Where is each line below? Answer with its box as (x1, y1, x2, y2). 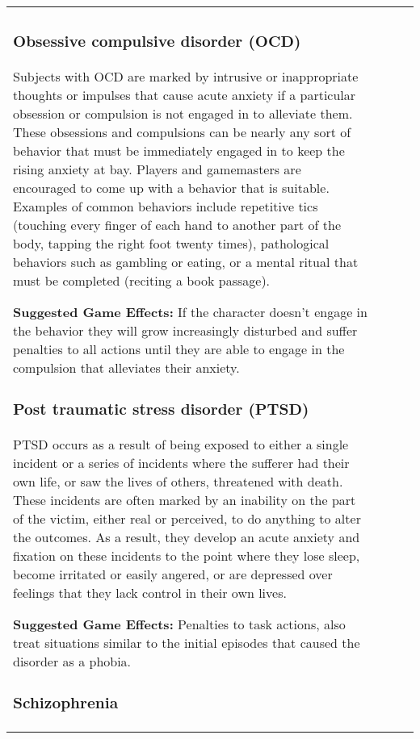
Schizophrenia (13, 691, 119, 714)
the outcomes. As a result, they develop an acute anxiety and (13, 527, 360, 546)
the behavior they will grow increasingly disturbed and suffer (13, 320, 358, 340)
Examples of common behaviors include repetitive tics (13, 196, 318, 215)
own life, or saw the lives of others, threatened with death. (13, 471, 343, 491)
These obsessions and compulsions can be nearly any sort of (13, 122, 351, 141)
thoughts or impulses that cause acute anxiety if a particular (13, 85, 356, 104)
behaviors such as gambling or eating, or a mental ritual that (13, 252, 359, 271)
